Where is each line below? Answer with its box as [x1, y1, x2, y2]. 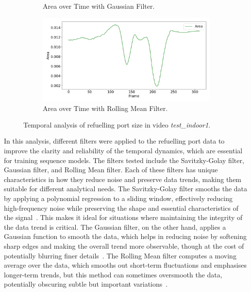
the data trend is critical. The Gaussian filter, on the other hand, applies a [4, 221, 226, 232]
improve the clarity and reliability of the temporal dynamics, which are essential [4, 145, 243, 155]
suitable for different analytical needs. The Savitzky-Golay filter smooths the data [4, 183, 248, 194]
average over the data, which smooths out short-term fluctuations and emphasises [4, 260, 247, 270]
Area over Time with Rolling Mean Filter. [43, 103, 168, 113]
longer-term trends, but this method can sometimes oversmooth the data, [4, 269, 222, 279]
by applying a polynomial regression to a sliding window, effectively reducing [4, 193, 233, 203]
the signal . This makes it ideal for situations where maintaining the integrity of [4, 212, 243, 222]
